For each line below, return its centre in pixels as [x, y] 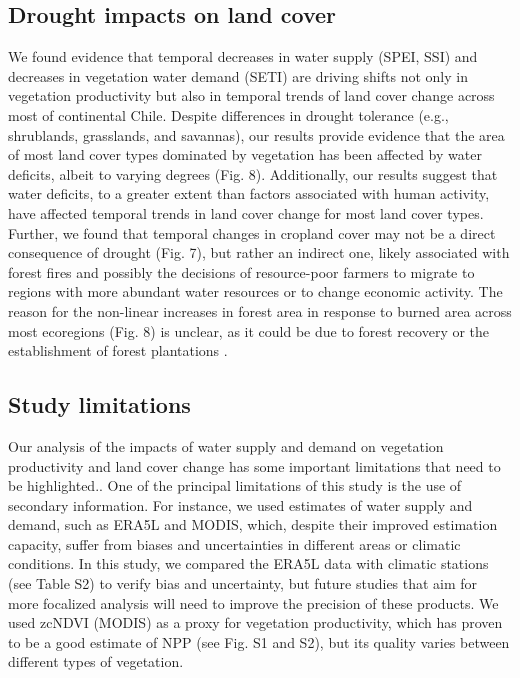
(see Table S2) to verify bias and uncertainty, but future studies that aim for [243, 583]
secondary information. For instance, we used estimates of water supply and [240, 504]
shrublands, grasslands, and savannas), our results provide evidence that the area [256, 134]
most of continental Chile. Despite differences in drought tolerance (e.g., [228, 114]
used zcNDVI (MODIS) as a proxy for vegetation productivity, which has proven [255, 622]
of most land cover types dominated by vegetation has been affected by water [245, 154]
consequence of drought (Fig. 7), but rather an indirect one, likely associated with [259, 252]
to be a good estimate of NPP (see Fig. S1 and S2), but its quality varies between [259, 641]
